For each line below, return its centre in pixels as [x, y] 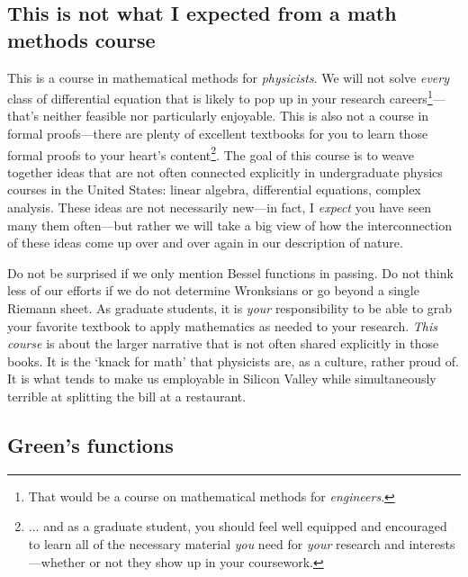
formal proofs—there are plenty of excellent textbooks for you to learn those [218, 134]
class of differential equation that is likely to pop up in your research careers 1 [220, 97]
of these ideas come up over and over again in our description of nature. [205, 243]
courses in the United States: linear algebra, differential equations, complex [214, 189]
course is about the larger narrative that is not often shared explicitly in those [223, 343]
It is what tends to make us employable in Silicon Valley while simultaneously [222, 379]
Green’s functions [90, 444]
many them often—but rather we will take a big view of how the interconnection [229, 225]
